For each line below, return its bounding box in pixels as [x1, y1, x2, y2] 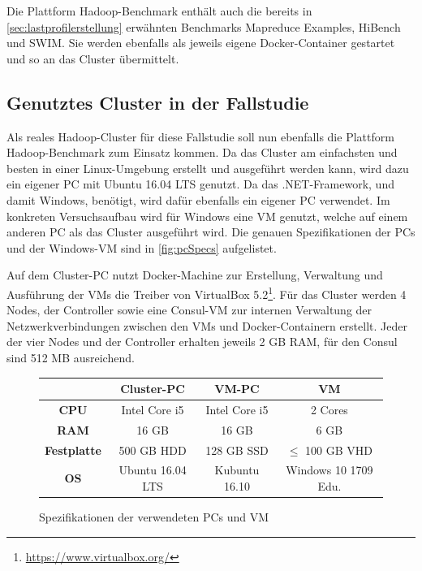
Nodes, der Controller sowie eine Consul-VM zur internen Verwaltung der [6, 301, 372, 318]
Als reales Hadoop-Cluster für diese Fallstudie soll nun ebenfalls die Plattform [6, 128, 394, 145]
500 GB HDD [118, 441, 187, 458]
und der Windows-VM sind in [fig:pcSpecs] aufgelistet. [6, 239, 277, 256]
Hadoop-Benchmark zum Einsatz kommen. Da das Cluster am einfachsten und [6, 144, 398, 161]
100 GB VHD [305, 441, 372, 458]
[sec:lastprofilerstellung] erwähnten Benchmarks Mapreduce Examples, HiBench [6, 18, 401, 35]
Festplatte [45, 441, 101, 458]
